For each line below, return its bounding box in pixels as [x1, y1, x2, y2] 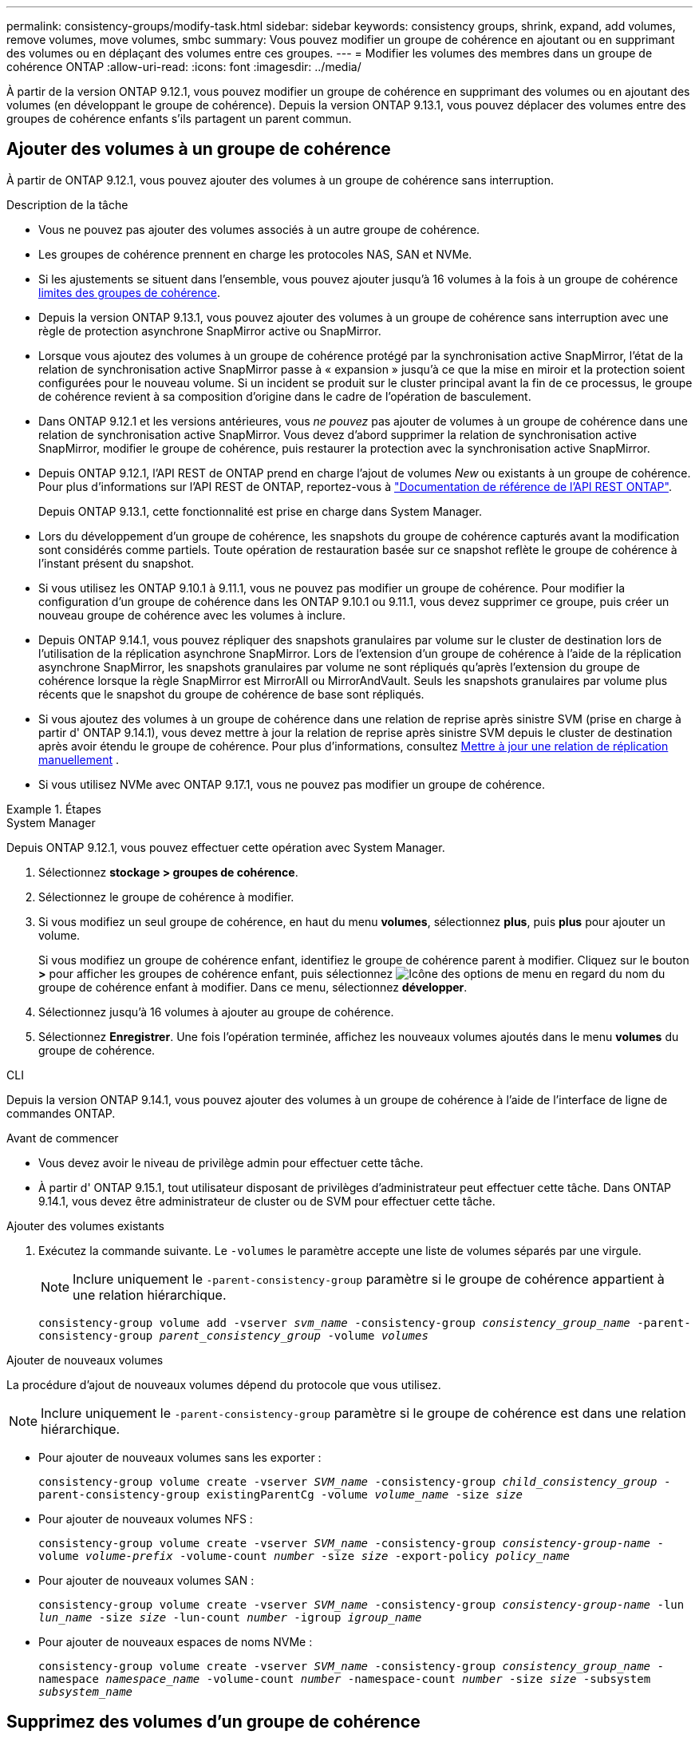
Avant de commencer [6, 1130, 119, 1145]
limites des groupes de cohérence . [38, 285, 220, 299]
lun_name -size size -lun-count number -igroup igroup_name [38, 1610, 422, 1624]
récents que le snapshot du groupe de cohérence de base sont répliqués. [38, 687, 425, 701]
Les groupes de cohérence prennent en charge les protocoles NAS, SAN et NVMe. [38, 247, 472, 261]
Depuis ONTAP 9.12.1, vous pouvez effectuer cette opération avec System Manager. [6, 840, 445, 854]
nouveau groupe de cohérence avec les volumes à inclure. [38, 608, 346, 622]
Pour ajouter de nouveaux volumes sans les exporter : [38, 1450, 322, 1464]
